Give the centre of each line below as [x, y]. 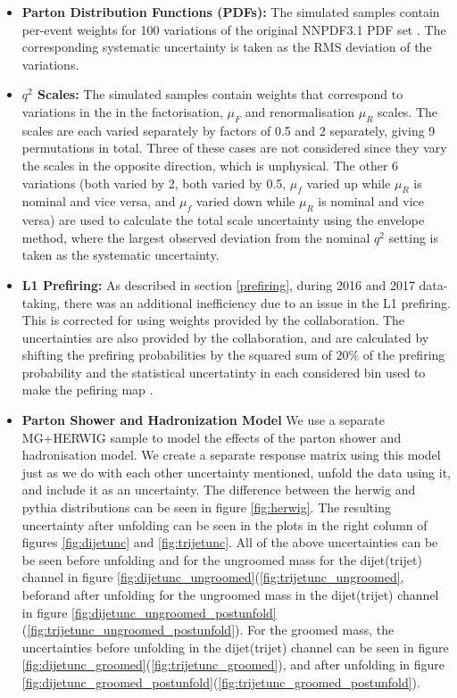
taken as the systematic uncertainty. [120, 255]
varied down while [245, 201]
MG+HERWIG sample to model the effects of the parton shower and [212, 437]
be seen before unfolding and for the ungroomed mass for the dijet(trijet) [222, 559]
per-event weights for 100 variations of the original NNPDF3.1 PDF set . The [234, 29]
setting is [414, 237]
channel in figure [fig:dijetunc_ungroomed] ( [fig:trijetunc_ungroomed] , [213, 577]
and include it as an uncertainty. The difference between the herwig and [219, 490]
